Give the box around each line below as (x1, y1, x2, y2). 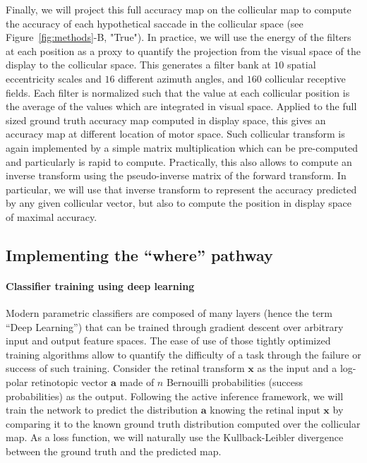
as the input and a (257, 361, 337, 375)
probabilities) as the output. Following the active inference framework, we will (6, 388, 344, 403)
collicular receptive (265, 71, 346, 85)
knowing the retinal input (210, 402, 320, 417)
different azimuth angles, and (118, 71, 244, 85)
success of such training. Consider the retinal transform (6, 361, 245, 375)
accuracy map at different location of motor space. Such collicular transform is (6, 126, 345, 141)
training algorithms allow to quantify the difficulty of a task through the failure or (6, 347, 361, 361)
